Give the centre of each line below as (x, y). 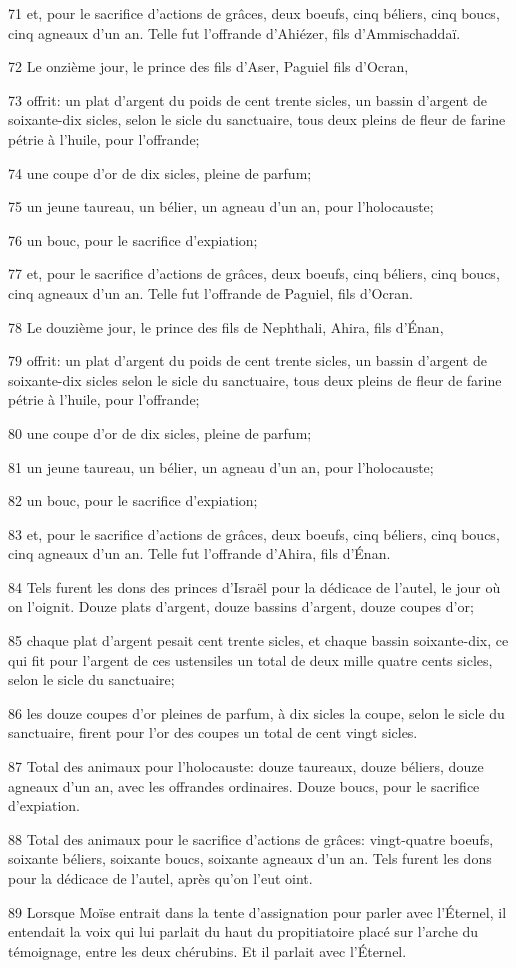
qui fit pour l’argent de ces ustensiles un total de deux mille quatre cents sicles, (250, 659)
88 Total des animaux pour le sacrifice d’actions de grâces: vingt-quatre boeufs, (251, 838)
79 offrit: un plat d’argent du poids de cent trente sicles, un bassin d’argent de (247, 360)
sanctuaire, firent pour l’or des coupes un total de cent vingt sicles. (213, 732)
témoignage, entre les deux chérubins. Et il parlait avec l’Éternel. (207, 950)
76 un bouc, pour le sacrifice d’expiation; (133, 239)
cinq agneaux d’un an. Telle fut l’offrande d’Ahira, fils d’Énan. (199, 553)
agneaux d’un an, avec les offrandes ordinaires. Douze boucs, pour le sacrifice (244, 785)
